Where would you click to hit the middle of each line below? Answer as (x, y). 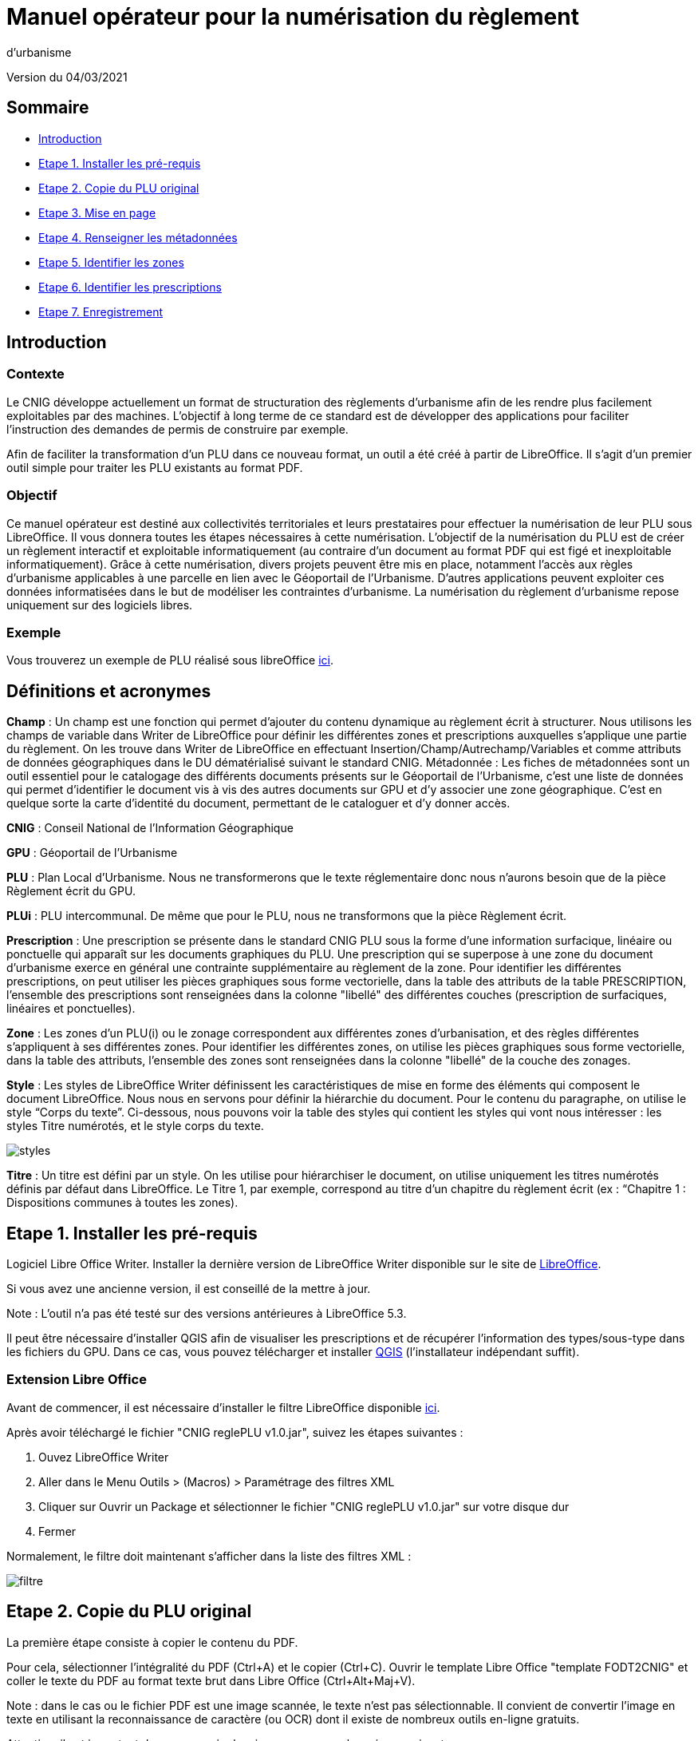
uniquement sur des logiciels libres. (100, 605)
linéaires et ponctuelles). (71, 1009)
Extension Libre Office (77, 1380)
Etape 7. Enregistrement (101, 311)
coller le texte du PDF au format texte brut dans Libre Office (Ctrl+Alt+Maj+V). (211, 1680)
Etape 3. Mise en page (97, 212)
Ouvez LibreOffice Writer (104, 1457)
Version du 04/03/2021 (67, 77)
